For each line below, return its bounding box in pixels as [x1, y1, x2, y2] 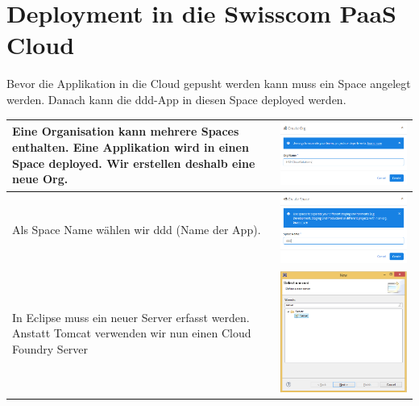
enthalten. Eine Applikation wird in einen [12, 139, 249, 156]
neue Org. [12, 170, 68, 187]
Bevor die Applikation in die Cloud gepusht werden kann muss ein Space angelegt [6, 75, 411, 92]
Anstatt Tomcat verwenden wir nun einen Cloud [12, 324, 251, 341]
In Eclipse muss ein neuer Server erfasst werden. [12, 308, 250, 325]
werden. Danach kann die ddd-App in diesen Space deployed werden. [6, 90, 346, 107]
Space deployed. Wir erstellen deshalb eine [12, 154, 255, 171]
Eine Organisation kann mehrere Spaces [12, 123, 239, 140]
